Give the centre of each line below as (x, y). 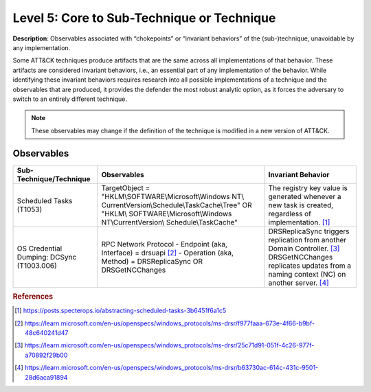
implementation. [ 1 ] (299, 222)
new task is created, (301, 205)
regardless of (290, 214)
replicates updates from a (310, 266)
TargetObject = (126, 187)
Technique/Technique (54, 178)
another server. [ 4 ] (299, 283)
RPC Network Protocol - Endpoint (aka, (165, 244)
